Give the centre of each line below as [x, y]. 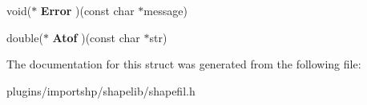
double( [25, 37]
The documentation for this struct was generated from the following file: [184, 64]
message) [165, 10]
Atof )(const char [96, 37]
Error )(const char [87, 10]
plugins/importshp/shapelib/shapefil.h [101, 90]
